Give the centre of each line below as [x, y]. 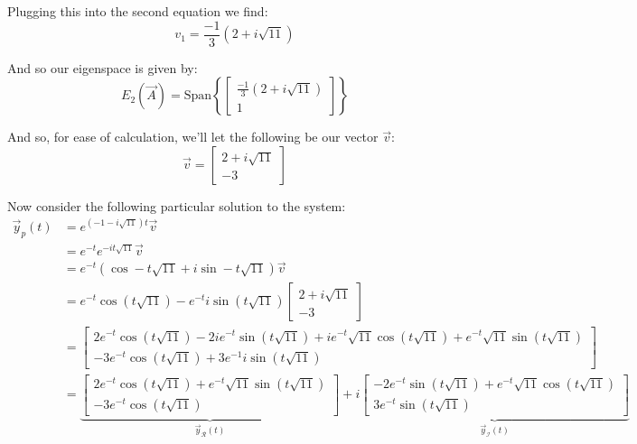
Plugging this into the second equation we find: [138, 11]
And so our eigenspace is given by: [103, 67]
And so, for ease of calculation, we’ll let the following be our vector [193, 137]
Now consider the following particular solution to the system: [177, 205]
